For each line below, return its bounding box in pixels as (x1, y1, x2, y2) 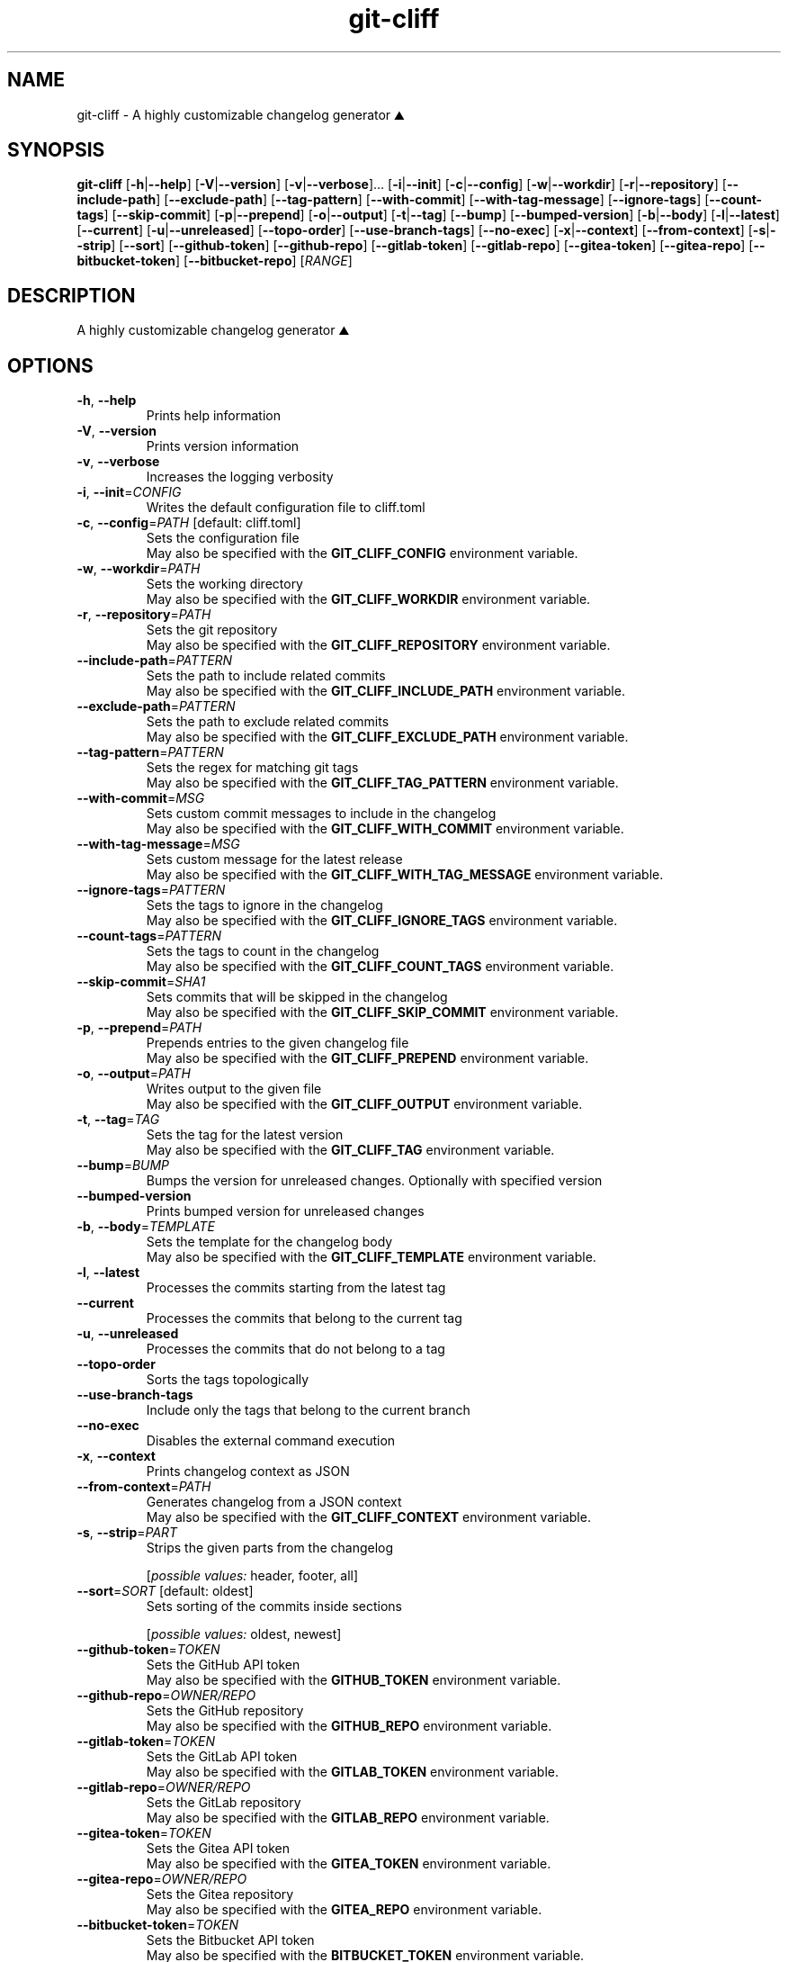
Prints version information (146, 438, 300, 454)
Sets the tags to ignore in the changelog (146, 897, 383, 913)
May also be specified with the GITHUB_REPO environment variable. (146, 1718, 552, 1734)
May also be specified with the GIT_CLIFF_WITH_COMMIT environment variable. (146, 821, 624, 837)
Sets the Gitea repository (146, 1886, 294, 1903)
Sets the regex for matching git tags (146, 760, 359, 776)
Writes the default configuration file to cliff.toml (146, 499, 425, 516)
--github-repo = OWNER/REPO (76, 1687, 256, 1704)
